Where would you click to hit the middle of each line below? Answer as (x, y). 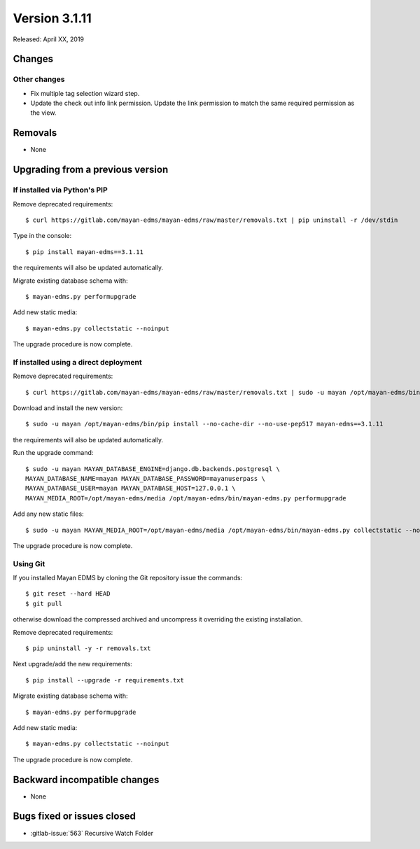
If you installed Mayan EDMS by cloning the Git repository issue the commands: (128, 578)
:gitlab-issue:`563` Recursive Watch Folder (92, 833)
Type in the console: (42, 236)
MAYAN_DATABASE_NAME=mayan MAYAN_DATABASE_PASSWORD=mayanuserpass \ (145, 478)
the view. (43, 113)
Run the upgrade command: (53, 453)
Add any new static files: (48, 514)
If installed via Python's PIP (60, 190)
